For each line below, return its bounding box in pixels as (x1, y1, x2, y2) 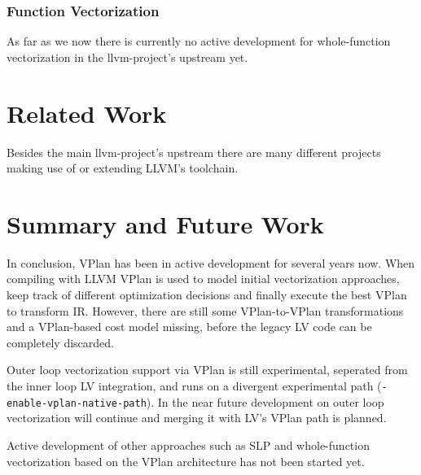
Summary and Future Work (7, 207, 324, 240)
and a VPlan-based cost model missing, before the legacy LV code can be (7, 318, 372, 335)
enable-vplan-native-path (7, 397, 147, 409)
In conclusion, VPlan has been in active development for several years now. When (7, 254, 415, 271)
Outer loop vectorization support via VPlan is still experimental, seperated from (7, 361, 408, 378)
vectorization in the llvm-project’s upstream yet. (7, 48, 248, 65)
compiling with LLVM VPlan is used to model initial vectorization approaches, (7, 270, 400, 287)
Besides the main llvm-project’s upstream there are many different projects (7, 143, 381, 160)
